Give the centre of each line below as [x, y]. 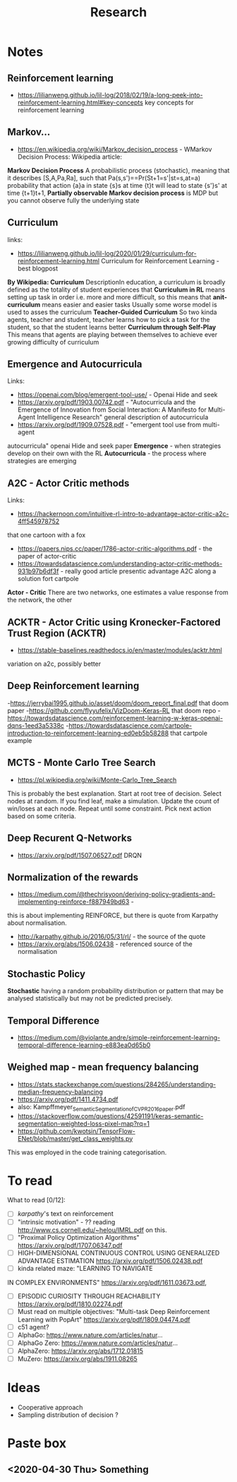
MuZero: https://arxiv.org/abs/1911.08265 [77, 1359]
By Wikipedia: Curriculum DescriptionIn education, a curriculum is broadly [116, 282]
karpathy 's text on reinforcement [66, 1214]
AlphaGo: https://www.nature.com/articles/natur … [90, 1334]
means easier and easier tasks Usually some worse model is [129, 304]
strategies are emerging [42, 461]
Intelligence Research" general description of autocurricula [122, 417]
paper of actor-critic [47, 556]
